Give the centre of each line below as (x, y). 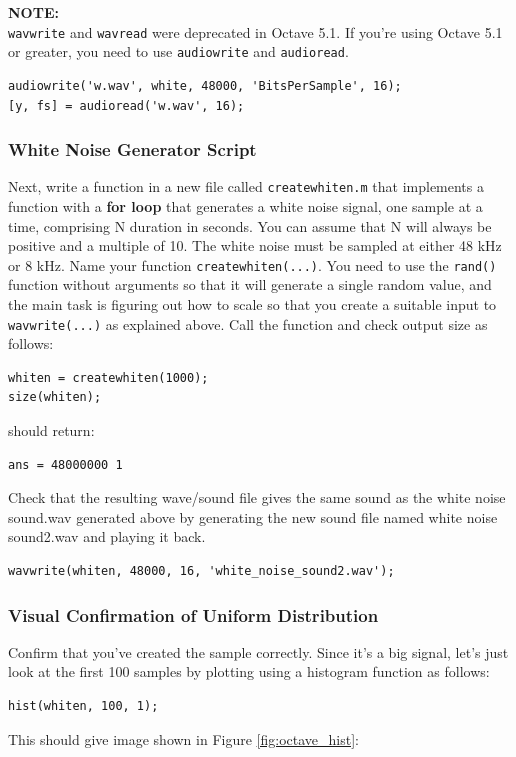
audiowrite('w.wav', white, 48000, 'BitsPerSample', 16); (205, 85)
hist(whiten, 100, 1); (83, 706)
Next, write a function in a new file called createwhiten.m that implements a (246, 186)
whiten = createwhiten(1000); (108, 377)
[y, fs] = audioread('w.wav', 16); (126, 105)
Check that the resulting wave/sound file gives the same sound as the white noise (257, 497)
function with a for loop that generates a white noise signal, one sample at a (245, 205)
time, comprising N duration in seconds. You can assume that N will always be (250, 225)
